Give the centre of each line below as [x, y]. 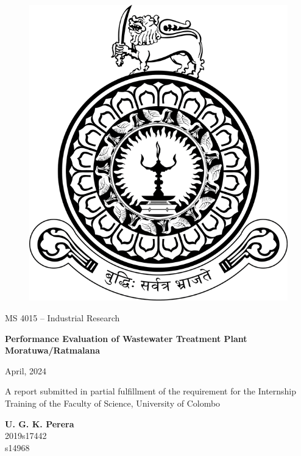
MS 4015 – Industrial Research [62, 318]
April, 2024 [26, 370]
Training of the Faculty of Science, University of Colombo [113, 403]
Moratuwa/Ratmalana [53, 350]
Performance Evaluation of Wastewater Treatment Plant [126, 338]
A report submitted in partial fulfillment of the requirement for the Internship [151, 391]
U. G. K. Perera [40, 423]
